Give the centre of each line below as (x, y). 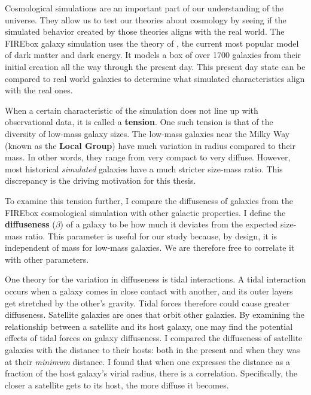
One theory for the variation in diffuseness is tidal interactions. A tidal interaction (155, 279)
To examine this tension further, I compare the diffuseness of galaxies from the (149, 200)
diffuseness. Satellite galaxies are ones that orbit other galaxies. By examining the (155, 315)
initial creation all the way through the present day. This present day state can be (155, 66)
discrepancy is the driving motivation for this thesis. (100, 180)
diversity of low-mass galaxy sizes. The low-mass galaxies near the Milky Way (147, 133)
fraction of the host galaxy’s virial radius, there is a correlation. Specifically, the (151, 373)
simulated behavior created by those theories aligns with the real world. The (145, 31)
